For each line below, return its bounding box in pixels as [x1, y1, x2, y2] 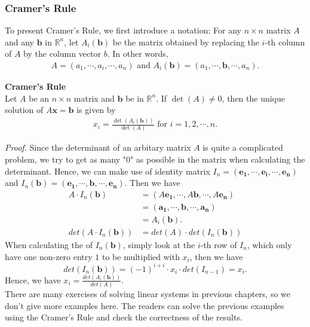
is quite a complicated [202, 141, 283, 154]
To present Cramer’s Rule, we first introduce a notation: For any [5, 24, 241, 36]
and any [5, 35, 35, 48]
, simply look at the [122, 238, 195, 250]
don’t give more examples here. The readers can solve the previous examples [5, 299, 284, 311]
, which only [247, 238, 292, 250]
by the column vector [23, 47, 102, 60]
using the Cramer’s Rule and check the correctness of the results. [5, 311, 243, 323]
